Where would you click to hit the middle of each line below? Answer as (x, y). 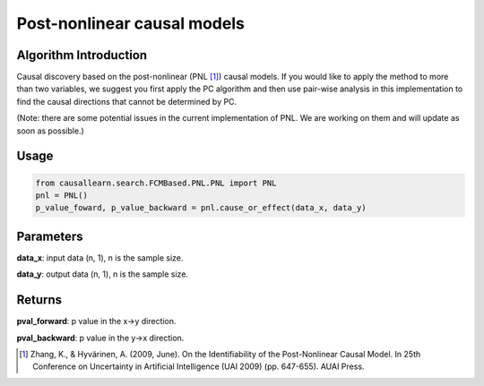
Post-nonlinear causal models (131, 23)
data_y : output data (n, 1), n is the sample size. (102, 274)
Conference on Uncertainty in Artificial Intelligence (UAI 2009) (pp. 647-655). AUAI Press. (199, 366)
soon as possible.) (50, 131)
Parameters (50, 236)
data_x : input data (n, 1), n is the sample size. (100, 257)
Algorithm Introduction (82, 55)
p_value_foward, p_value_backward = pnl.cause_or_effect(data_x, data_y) (201, 208)
